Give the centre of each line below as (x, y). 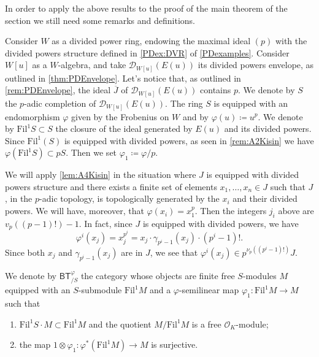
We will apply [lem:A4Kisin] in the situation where (101, 175)
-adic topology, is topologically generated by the (129, 198)
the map (35, 344)
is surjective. (175, 344)
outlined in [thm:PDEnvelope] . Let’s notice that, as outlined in (123, 78)
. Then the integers (231, 211)
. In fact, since (106, 223)
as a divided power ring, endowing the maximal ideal (151, 41)
